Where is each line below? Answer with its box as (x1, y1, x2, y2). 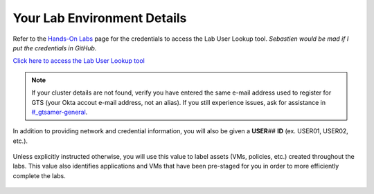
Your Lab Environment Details (12, 10, 187, 26)
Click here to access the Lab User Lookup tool (12, 57, 145, 65)
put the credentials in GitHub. (12, 43, 97, 52)
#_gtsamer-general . (31, 108, 88, 116)
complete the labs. (12, 171, 66, 180)
